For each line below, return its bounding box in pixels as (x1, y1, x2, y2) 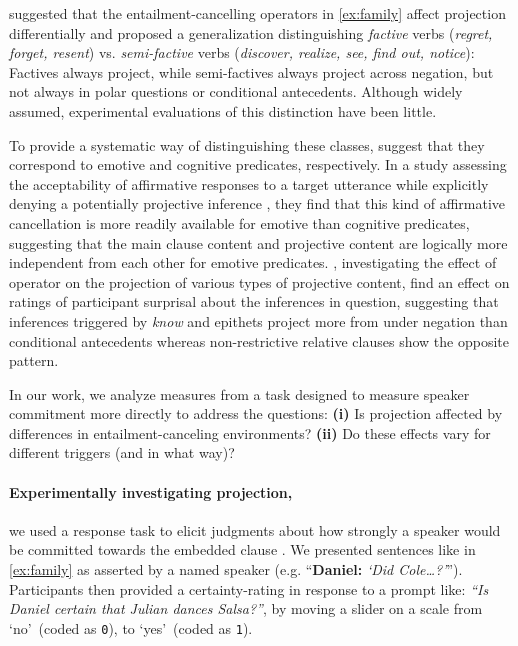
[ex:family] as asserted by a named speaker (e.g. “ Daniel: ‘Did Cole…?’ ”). (9, 559, 463, 580)
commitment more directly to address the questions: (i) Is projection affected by (9, 403, 503, 424)
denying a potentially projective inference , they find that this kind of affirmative (9, 193, 506, 214)
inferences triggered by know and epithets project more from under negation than (9, 310, 508, 331)
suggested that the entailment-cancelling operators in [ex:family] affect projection (9, 3, 506, 23)
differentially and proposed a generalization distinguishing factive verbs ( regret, (9, 22, 493, 43)
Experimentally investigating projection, (9, 481, 293, 502)
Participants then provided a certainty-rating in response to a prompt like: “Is (9, 578, 489, 599)
